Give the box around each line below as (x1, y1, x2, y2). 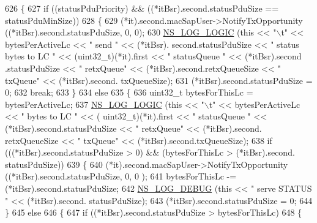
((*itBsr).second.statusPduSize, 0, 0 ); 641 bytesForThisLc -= (5, 170, 237, 183)
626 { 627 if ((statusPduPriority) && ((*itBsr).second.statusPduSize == (5, 2, 279, 14)
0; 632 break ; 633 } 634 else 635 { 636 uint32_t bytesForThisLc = (5, 86, 253, 99)
